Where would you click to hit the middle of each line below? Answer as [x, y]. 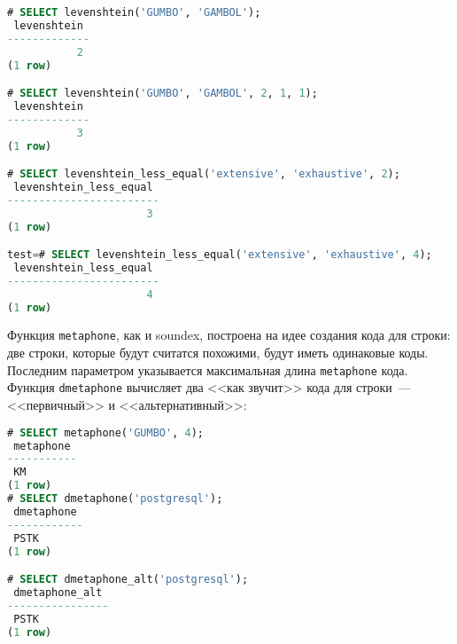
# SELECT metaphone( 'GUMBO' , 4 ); [105, 432]
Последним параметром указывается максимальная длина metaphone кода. [208, 369]
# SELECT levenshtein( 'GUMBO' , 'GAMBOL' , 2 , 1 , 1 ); [163, 94]
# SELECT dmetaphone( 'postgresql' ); [115, 499]
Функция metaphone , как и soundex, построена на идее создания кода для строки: [229, 335]
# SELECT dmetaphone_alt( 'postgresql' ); [128, 580]
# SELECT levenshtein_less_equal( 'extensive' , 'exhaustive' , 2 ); [204, 174]
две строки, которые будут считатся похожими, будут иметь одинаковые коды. [218, 353]
